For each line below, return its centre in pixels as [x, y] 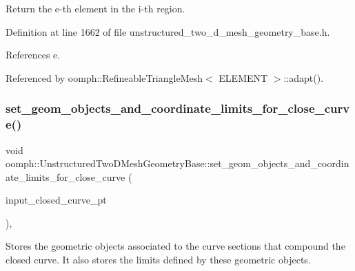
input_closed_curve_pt [56, 200]
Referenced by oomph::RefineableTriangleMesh [104, 77]
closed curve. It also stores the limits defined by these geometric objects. [158, 260]
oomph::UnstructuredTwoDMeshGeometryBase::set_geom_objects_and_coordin [177, 163]
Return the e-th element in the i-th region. [95, 8]
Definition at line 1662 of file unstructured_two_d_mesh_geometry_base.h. [168, 31]
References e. [33, 55]
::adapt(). [304, 77]
